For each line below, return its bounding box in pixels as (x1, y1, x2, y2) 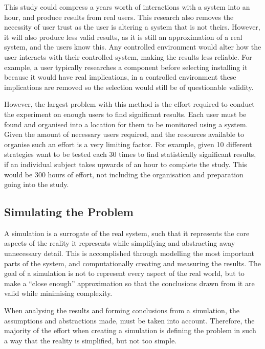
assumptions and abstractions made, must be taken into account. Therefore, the (4, 315, 255, 325)
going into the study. (4, 179, 69, 190)
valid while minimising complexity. (4, 288, 113, 298)
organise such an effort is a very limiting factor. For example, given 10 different (4, 138, 252, 149)
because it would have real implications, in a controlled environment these (4, 72, 236, 82)
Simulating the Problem (4, 204, 134, 220)
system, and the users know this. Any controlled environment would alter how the (4, 41, 261, 52)
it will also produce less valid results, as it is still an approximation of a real (4, 31, 242, 42)
